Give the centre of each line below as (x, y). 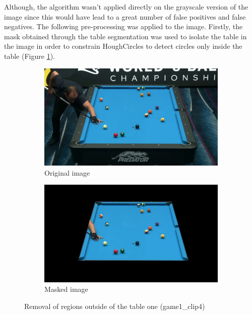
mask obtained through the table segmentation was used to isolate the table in (125, 36)
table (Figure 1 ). (29, 56)
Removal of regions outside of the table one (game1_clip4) (115, 306)
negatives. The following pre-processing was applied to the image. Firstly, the (123, 26)
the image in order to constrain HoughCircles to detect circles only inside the (123, 46)
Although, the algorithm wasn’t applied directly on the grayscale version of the (126, 7)
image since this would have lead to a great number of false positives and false (125, 16)
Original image (67, 172)
